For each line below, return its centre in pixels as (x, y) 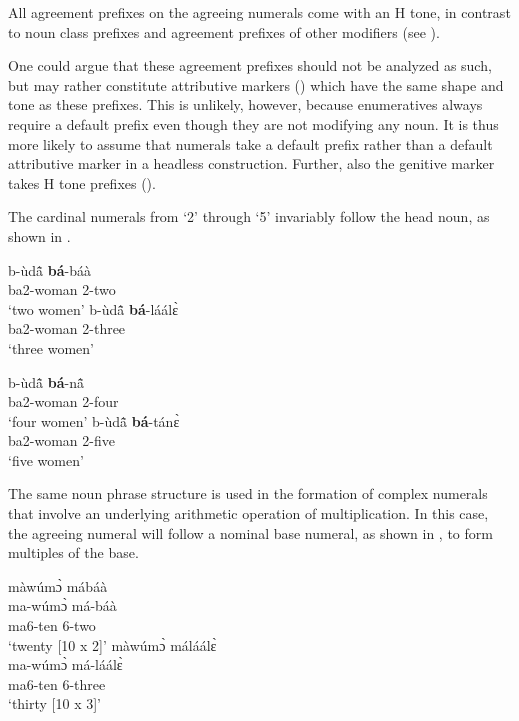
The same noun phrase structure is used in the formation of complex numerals (248, 493)
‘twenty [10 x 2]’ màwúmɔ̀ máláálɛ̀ (112, 644)
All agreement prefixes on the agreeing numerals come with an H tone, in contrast (259, 12)
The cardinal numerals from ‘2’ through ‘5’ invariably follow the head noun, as (249, 216)
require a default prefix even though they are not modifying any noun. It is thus (253, 123)
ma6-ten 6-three (57, 683)
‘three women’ (51, 347)
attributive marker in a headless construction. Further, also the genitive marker (251, 163)
